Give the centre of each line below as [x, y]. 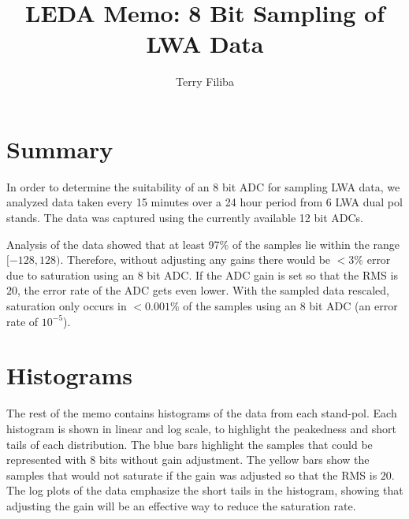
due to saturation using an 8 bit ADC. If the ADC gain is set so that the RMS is [202, 274]
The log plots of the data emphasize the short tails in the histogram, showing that [205, 490]
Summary [60, 148]
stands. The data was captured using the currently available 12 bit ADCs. [185, 218]
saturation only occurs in [67, 306]
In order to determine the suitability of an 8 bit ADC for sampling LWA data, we [203, 186]
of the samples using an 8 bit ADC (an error [290, 306]
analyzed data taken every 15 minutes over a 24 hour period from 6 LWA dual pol [204, 202]
